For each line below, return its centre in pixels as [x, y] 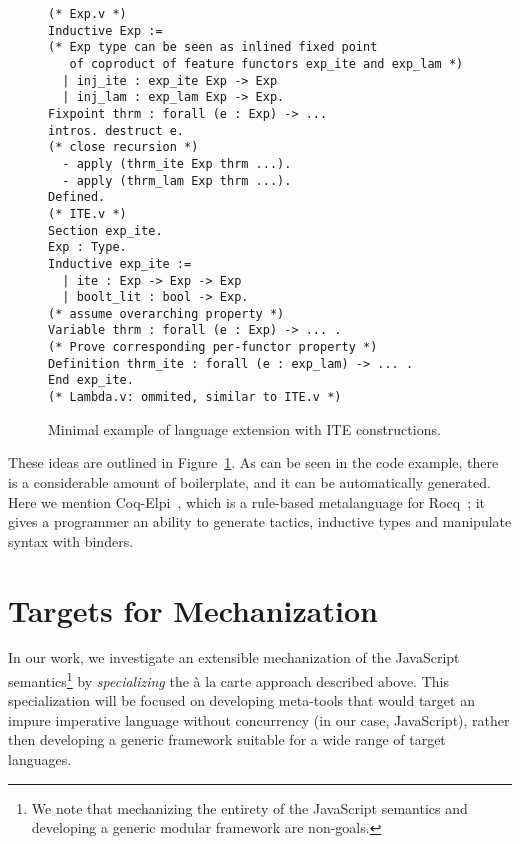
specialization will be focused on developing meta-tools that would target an [241, 700]
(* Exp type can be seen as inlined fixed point [213, 47]
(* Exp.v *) [87, 14]
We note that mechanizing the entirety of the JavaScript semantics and [249, 807]
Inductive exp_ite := [120, 263]
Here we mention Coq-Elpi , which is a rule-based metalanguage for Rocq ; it [247, 501]
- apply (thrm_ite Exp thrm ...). [177, 163]
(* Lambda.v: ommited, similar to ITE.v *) [195, 397]
